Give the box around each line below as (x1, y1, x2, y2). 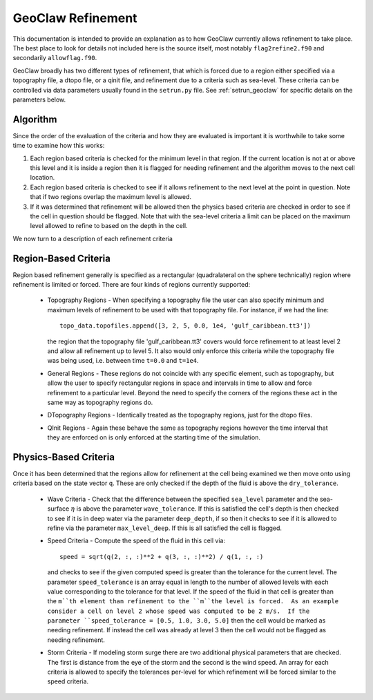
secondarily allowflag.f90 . (12, 54, 97, 62)
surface (47, 504, 70, 513)
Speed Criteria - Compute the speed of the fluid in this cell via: (47, 536, 226, 545)
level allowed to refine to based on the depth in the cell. (30, 222, 188, 230)
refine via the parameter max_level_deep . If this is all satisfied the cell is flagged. (47, 524, 283, 532)
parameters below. (12, 95, 66, 104)
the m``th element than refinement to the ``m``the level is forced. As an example (47, 597, 338, 605)
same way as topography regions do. (47, 398, 153, 406)
